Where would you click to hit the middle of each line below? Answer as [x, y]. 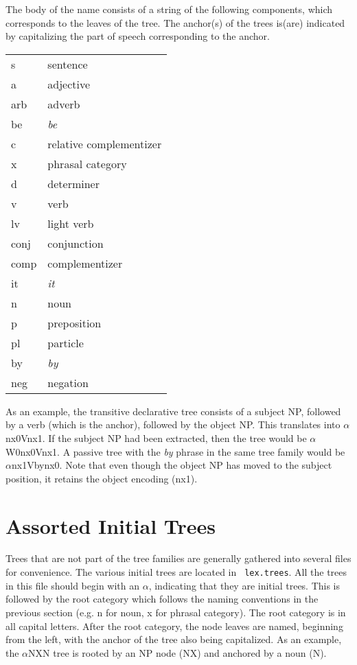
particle [66, 342]
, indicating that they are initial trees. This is [244, 585]
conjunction [76, 243]
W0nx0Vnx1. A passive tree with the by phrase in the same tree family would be [175, 451]
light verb [71, 223]
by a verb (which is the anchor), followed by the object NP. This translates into [173, 424]
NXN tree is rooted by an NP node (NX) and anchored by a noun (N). [177, 652]
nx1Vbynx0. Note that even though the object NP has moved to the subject [172, 465]
